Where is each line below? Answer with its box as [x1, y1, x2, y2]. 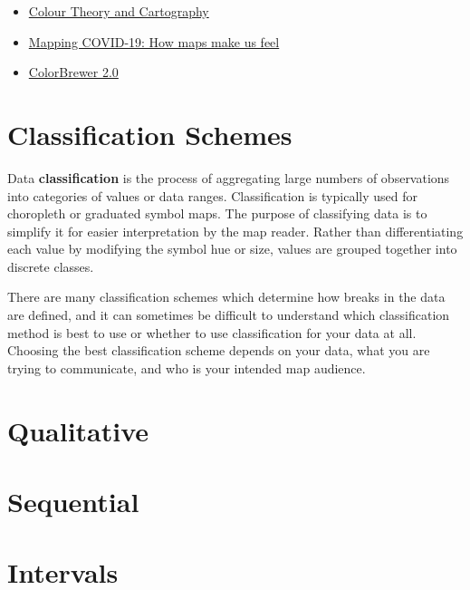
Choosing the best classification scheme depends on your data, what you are [7, 341, 430, 360]
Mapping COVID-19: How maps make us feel [28, 32, 280, 51]
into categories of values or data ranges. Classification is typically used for [7, 186, 417, 205]
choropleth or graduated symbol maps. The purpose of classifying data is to [7, 204, 427, 223]
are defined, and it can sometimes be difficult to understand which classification [7, 305, 450, 324]
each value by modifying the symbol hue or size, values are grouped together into [7, 239, 457, 258]
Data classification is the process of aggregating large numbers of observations [7, 168, 450, 187]
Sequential [7, 483, 139, 519]
